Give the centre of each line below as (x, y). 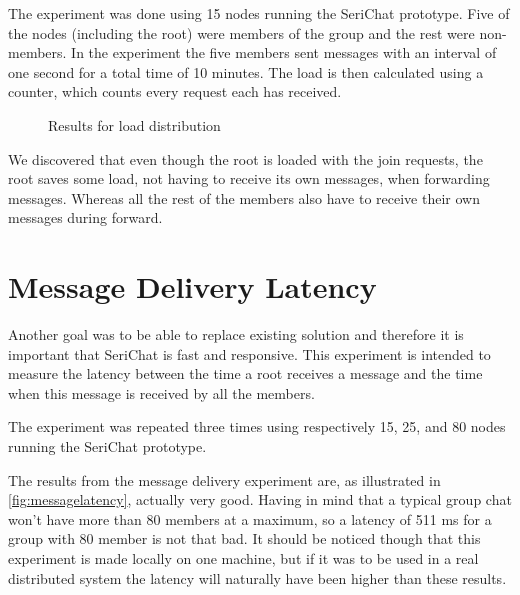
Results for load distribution (134, 124)
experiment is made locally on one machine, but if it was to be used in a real (243, 558)
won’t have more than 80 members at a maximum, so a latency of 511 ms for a (250, 518)
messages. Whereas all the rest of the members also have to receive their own (244, 197)
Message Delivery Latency (192, 286)
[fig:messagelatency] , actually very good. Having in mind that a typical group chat (260, 499)
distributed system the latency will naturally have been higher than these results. (257, 577)
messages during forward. (85, 217)
